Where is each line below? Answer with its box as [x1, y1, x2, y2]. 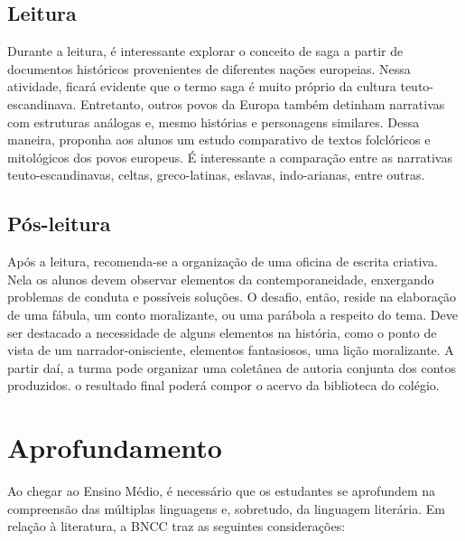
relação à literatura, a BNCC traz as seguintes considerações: [7, 517, 346, 536]
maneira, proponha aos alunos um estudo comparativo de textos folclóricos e [7, 130, 431, 149]
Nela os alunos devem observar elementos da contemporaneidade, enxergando [7, 269, 434, 288]
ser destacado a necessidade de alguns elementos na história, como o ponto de [7, 322, 437, 341]
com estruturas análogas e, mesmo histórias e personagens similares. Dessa [7, 112, 420, 131]
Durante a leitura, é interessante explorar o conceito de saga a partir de [7, 42, 404, 61]
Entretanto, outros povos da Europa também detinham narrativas [79, 94, 445, 113]
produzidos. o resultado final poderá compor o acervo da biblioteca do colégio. [7, 376, 440, 395]
